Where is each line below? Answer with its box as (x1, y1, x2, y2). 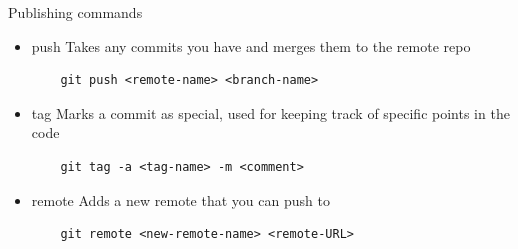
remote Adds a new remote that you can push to (31, 189, 330, 210)
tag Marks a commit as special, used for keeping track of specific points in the (31, 102, 510, 123)
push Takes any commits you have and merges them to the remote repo (31, 35, 471, 56)
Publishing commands (8, 2, 143, 22)
